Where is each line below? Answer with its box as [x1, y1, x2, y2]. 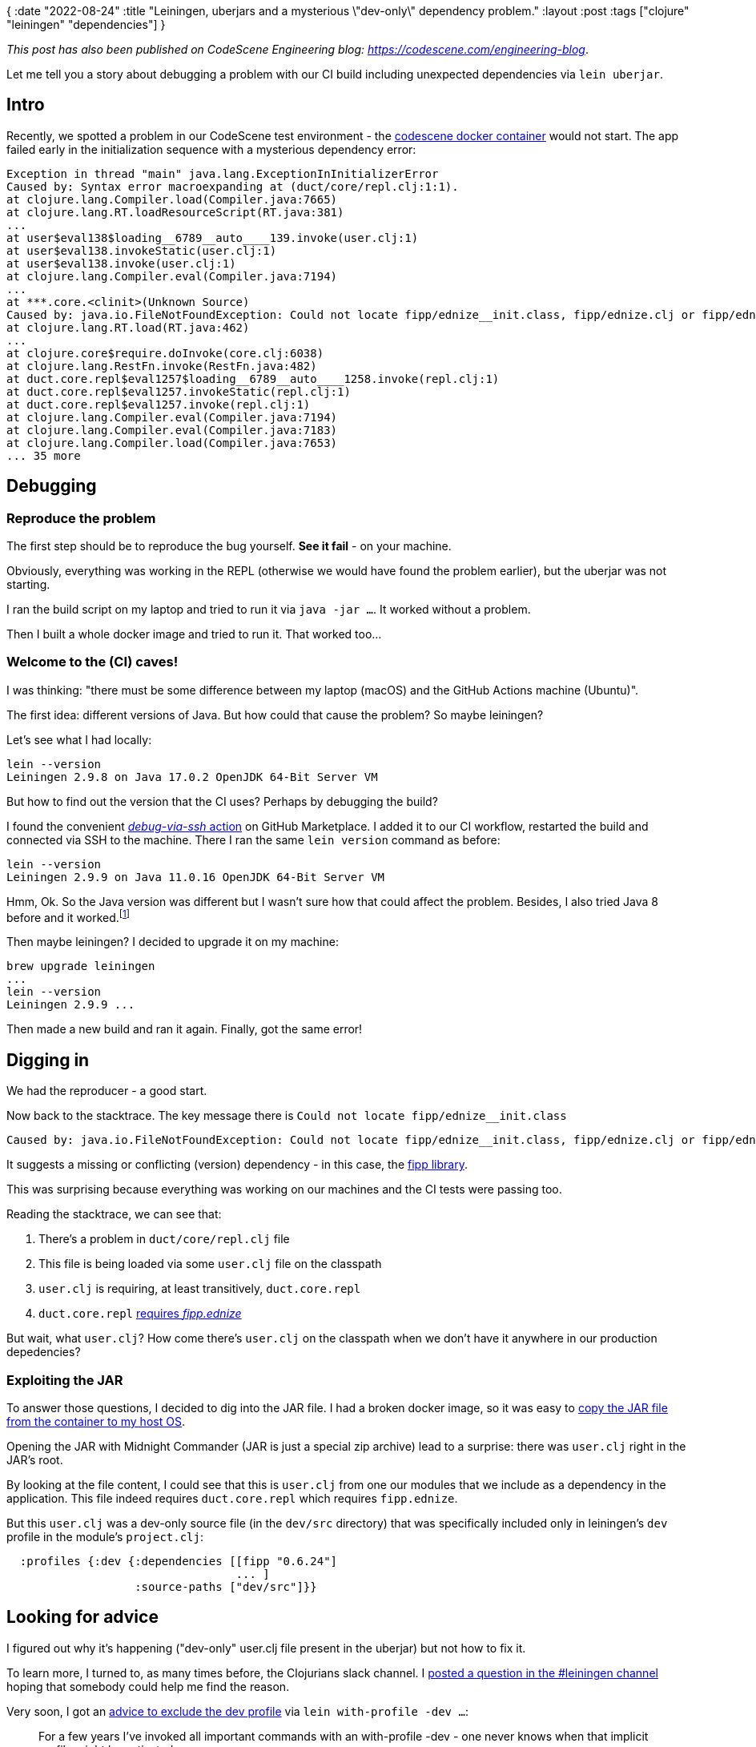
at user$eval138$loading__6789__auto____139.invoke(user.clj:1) [6, 231, 419, 244]
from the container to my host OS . [6, 1415, 185, 1429]
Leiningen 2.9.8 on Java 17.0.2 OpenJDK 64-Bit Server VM [6, 770, 378, 783]
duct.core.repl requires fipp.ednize [38, 1306, 242, 1321]
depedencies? [6, 1345, 81, 1359]
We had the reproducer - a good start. [6, 1084, 207, 1098]
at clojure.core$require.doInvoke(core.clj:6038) [6, 346, 324, 360]
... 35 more [6, 449, 81, 462]
